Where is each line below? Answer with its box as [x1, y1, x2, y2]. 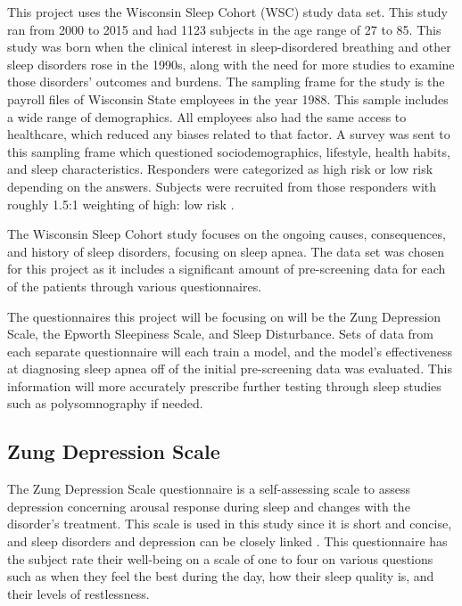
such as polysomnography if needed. [7, 394, 203, 413]
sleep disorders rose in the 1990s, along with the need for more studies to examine [7, 54, 455, 73]
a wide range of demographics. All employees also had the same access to [7, 107, 407, 126]
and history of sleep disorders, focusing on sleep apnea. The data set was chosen [7, 242, 444, 260]
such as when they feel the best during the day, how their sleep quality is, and [7, 567, 434, 586]
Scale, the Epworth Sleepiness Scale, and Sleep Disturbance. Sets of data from [7, 324, 433, 343]
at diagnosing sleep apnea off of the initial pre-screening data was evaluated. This [7, 359, 452, 378]
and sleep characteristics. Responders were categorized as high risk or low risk [7, 160, 433, 178]
